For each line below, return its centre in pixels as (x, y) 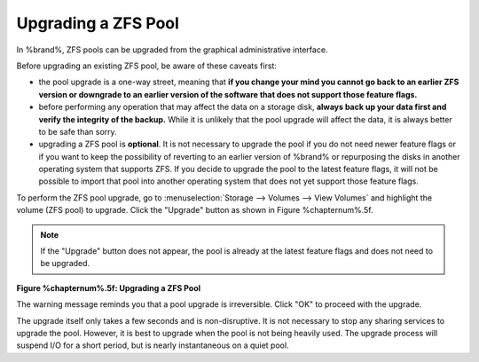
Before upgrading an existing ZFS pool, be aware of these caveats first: (146, 66)
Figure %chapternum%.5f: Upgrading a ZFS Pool (109, 287)
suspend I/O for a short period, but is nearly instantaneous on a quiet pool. (153, 345)
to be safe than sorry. (78, 131)
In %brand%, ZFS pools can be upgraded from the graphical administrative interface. (172, 50)
